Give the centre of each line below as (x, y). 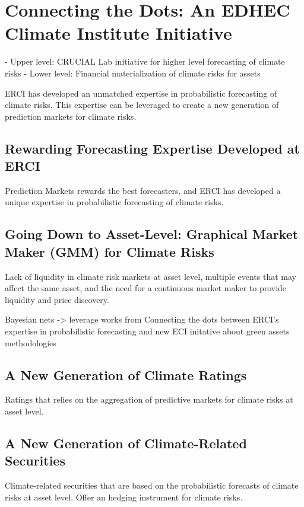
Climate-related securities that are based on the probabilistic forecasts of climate (152, 485)
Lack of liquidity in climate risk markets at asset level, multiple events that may (151, 276)
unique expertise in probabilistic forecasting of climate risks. (114, 202)
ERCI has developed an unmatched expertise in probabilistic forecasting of (141, 93)
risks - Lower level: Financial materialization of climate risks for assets (133, 73)
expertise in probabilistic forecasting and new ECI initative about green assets (147, 331)
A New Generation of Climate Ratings (126, 374)
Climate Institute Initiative (118, 33)
